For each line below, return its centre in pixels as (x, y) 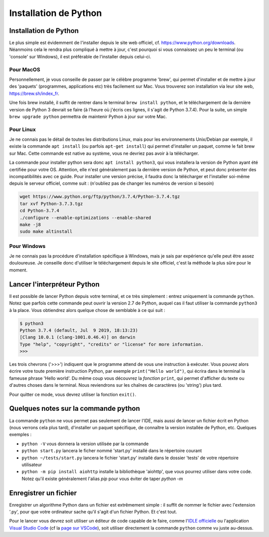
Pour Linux (22, 129)
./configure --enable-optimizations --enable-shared (85, 218)
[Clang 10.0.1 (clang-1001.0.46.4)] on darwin (77, 337)
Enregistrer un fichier (43, 493)
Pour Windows (27, 246)
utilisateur (32, 465)
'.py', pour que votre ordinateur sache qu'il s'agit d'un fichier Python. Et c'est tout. (93, 512)
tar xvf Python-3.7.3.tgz (51, 204)
